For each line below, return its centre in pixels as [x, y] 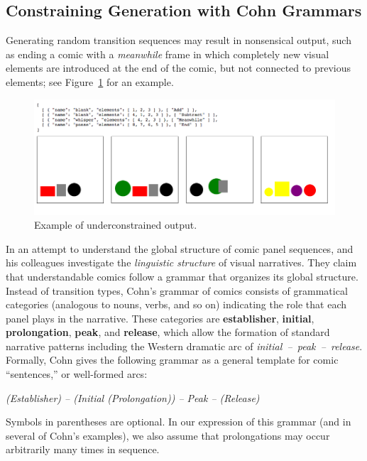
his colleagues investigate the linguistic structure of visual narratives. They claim [181, 262]
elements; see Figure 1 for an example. [90, 81]
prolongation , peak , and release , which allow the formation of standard [168, 332]
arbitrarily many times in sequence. [83, 449]
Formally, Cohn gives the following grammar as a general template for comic [172, 360]
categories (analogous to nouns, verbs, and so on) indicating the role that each [176, 304]
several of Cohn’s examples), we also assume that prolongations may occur [168, 435]
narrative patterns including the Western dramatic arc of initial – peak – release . [184, 346]
